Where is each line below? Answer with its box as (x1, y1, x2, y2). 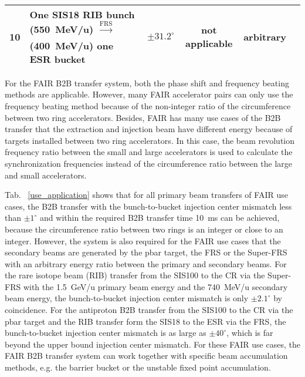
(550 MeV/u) (29, 22, 94, 36)
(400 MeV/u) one (29, 38, 114, 52)
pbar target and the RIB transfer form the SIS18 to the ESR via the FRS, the (5, 315, 286, 327)
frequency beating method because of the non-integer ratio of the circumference (5, 99, 291, 112)
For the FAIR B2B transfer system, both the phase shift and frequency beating (5, 76, 289, 89)
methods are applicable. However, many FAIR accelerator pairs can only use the (5, 88, 293, 100)
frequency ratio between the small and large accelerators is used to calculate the (5, 146, 293, 158)
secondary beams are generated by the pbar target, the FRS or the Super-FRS (5, 246, 287, 258)
